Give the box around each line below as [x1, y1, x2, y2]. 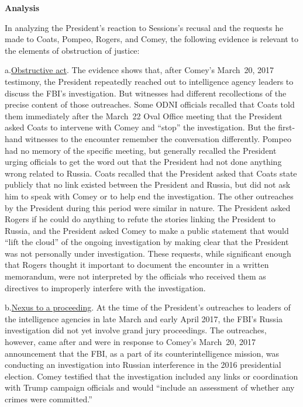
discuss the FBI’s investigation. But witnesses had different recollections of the [5, 87, 287, 99]
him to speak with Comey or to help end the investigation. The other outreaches [5, 189, 294, 202]
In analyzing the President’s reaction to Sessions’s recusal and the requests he [5, 21, 284, 33]
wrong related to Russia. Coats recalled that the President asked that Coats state [5, 167, 297, 179]
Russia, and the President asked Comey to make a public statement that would [5, 224, 289, 236]
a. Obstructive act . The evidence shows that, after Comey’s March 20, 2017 [5, 64, 274, 76]
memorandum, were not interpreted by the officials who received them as [5, 270, 266, 282]
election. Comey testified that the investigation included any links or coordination [5, 370, 298, 382]
